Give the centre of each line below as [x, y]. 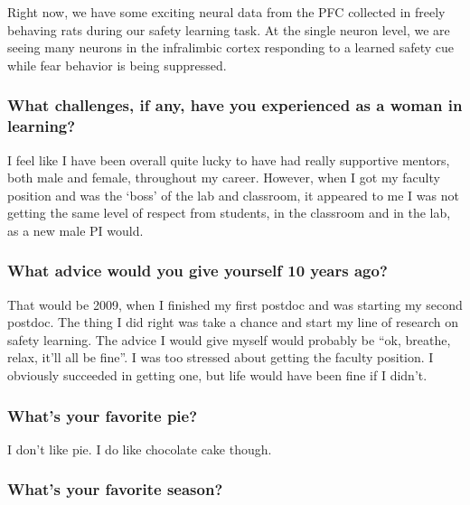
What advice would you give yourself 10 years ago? [197, 271]
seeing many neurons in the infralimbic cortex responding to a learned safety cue [231, 47]
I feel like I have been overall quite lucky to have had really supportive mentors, [229, 159]
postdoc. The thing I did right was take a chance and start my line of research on [233, 322]
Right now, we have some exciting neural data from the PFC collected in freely [226, 12]
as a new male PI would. [75, 230]
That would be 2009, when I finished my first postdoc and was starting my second [235, 304]
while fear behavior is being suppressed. [117, 65]
